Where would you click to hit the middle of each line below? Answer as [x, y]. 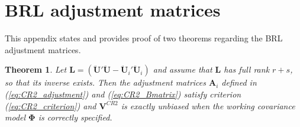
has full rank [247, 69]
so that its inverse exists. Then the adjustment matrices [105, 82]
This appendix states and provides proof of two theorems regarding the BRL [144, 38]
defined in [239, 82]
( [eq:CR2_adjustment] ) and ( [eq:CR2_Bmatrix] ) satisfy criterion [123, 94]
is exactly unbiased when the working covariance [208, 105]
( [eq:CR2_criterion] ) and [51, 105]
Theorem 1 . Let [36, 69]
